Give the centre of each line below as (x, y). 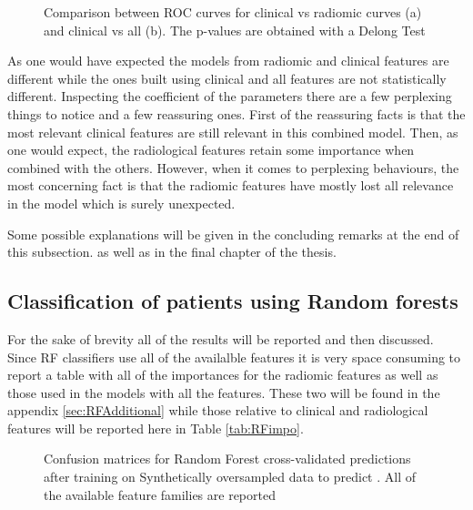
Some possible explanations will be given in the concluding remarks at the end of (233, 234)
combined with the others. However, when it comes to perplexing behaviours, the (233, 167)
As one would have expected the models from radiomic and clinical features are (228, 61)
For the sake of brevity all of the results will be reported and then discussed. (221, 338)
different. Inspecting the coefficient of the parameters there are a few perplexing (230, 96)
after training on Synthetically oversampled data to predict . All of (230, 477)
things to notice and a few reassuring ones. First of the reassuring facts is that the (236, 113)
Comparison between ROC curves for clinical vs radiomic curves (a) (233, 12)
